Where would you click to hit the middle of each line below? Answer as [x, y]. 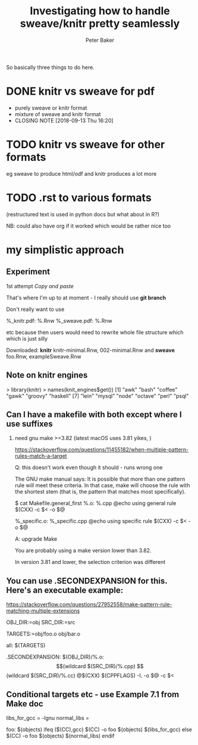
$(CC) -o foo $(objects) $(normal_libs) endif [60, 736]
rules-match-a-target [41, 456]
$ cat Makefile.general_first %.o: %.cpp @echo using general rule [95, 503]
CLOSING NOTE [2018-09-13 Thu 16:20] [64, 120]
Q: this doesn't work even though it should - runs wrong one [89, 467]
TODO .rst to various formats [79, 198]
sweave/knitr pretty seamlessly [100, 24]
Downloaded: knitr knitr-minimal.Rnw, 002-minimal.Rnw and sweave [91, 350]
